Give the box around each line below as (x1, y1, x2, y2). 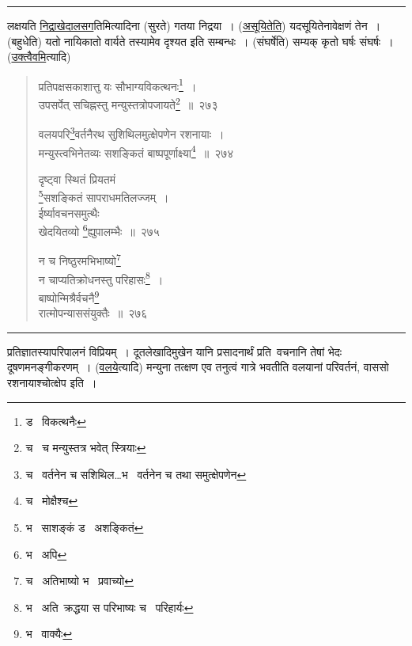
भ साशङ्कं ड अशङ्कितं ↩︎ (25, 519, 144, 535)
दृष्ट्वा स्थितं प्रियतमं (38, 170, 115, 187)
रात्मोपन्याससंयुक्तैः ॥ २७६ (38, 305, 148, 321)
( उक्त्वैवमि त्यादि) (7, 48, 71, 65)
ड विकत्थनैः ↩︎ (25, 412, 86, 429)
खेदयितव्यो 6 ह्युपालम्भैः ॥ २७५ (38, 221, 160, 239)
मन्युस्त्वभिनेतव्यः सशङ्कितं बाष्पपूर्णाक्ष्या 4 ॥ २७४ (38, 142, 234, 161)
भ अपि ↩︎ (25, 545, 67, 562)
